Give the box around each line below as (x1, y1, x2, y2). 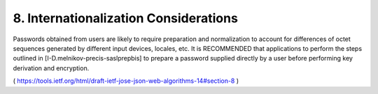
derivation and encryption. (13, 63, 90, 72)
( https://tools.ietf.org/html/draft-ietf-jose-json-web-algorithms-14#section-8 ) (13, 77, 239, 85)
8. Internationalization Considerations (13, 10, 238, 26)
